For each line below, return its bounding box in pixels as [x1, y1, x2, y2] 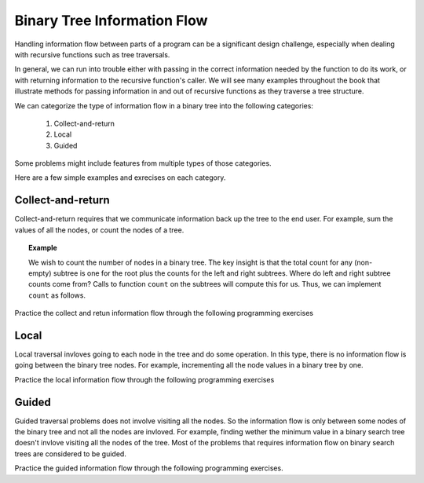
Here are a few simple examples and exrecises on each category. [14, 173, 226, 182]
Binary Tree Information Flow [14, 12, 208, 29]
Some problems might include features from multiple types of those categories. [14, 159, 272, 168]
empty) [28, 268, 52, 278]
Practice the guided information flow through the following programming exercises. [14, 463, 283, 473]
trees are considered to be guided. [14, 448, 127, 459]
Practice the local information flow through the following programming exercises [14, 375, 275, 384]
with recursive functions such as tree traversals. [14, 49, 170, 59]
